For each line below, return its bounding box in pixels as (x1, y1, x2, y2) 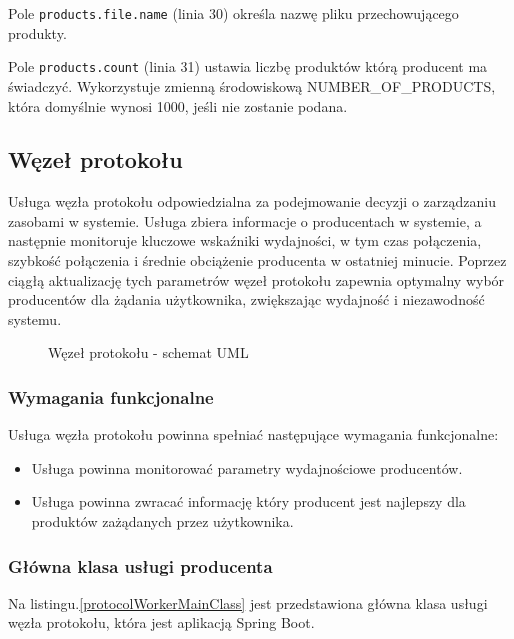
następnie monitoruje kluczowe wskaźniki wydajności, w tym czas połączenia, (8, 230, 482, 251)
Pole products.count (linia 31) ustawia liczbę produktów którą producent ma (8, 56, 488, 77)
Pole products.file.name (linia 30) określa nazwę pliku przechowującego (8, 3, 459, 23)
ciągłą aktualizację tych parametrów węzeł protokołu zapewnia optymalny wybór (8, 269, 505, 290)
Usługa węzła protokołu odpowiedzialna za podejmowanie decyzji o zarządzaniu (8, 191, 496, 212)
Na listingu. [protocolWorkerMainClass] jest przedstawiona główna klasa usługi (8, 592, 488, 613)
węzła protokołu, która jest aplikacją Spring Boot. (8, 612, 315, 633)
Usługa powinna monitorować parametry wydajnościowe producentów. (31, 457, 463, 478)
